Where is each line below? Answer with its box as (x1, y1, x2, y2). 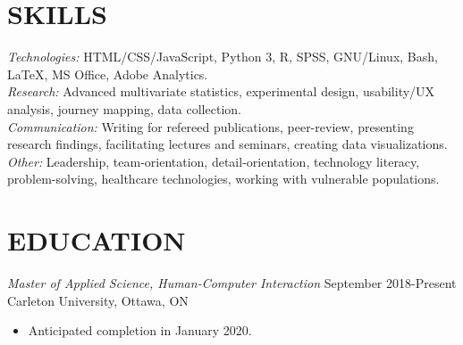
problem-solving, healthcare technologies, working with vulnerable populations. (7, 169, 440, 188)
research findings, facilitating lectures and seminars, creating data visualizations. (7, 135, 448, 153)
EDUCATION (7, 222, 186, 259)
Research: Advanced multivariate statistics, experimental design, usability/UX (7, 82, 435, 101)
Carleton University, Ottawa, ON (7, 291, 189, 309)
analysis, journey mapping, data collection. (7, 99, 241, 118)
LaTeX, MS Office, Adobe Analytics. (7, 64, 208, 83)
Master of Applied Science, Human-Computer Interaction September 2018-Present (7, 274, 457, 292)
